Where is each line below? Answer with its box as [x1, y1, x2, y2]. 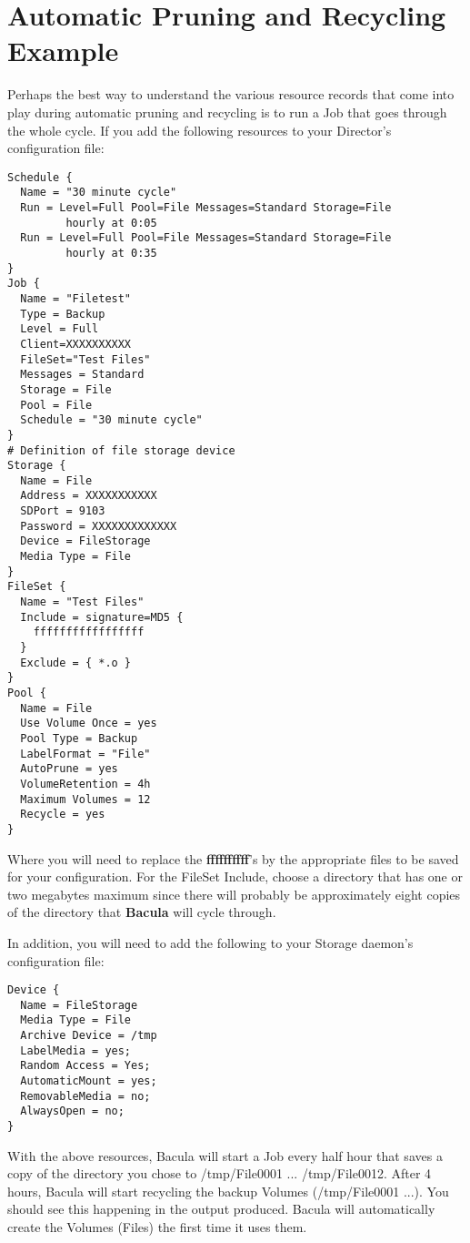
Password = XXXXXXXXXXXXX [20, 519, 177, 533]
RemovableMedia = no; [20, 1089, 151, 1103]
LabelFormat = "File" [20, 747, 151, 760]
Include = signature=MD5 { [20, 610, 184, 624]
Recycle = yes [20, 808, 105, 821]
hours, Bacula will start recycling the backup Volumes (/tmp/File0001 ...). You [7, 1181, 449, 1200]
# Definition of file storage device [7, 443, 235, 457]
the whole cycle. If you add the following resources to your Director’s [7, 120, 392, 139]
